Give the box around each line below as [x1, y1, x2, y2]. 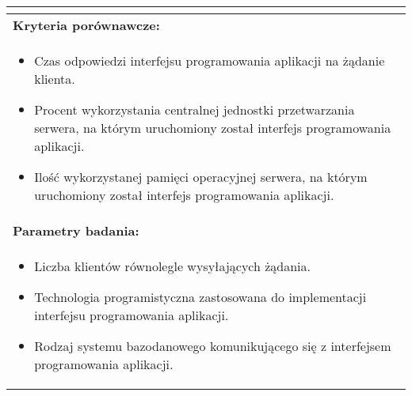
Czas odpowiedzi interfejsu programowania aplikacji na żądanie [34, 51, 385, 70]
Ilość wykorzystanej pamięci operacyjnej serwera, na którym [34, 168, 368, 186]
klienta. [34, 70, 75, 88]
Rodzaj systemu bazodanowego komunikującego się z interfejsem [34, 337, 391, 355]
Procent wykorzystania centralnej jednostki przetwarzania [34, 100, 355, 119]
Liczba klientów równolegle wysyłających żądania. [34, 257, 311, 275]
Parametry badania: [13, 221, 139, 239]
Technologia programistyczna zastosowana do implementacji [34, 288, 367, 306]
